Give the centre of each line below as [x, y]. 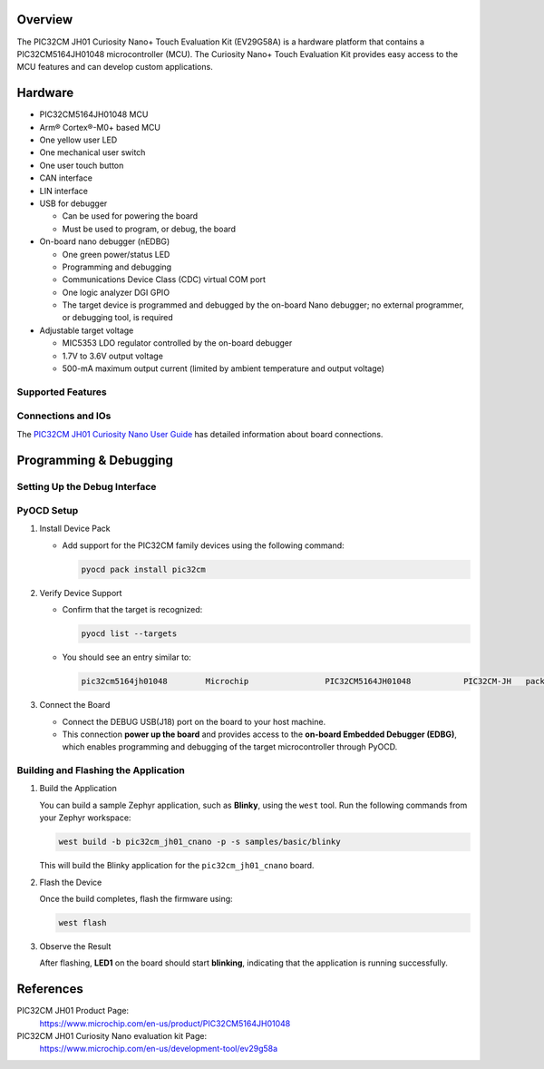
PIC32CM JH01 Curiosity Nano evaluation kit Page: [112, 1036]
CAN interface [66, 178]
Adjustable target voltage [87, 330]
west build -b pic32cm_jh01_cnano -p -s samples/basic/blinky [199, 842]
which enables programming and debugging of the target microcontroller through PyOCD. [230, 747]
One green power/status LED [116, 254]
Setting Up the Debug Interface [87, 486]
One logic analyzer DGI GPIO [116, 292]
